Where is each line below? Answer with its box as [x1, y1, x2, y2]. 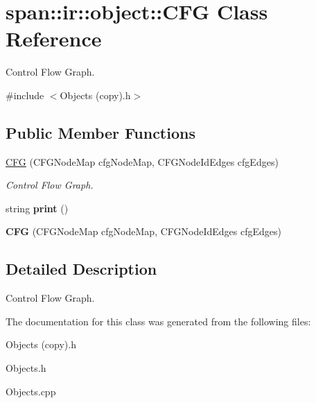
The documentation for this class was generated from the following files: [6, 314, 311, 328]
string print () [6, 200, 69, 215]
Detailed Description [6, 258, 157, 280]
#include [6, 87, 44, 102]
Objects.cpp [6, 384, 56, 398]
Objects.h [6, 361, 46, 375]
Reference [6, 24, 102, 53]
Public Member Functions [6, 121, 195, 143]
